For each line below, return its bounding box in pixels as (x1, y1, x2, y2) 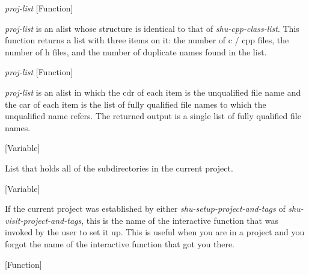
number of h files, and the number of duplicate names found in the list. (5, 45, 267, 58)
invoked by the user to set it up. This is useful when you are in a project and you (5, 226, 305, 238)
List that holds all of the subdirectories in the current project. (5, 161, 233, 174)
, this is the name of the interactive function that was (81, 214, 278, 226)
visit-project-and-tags (5, 214, 82, 226)
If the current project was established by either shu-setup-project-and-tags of (5, 202, 286, 215)
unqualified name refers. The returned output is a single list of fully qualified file (5, 110, 301, 122)
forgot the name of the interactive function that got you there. (5, 237, 235, 250)
